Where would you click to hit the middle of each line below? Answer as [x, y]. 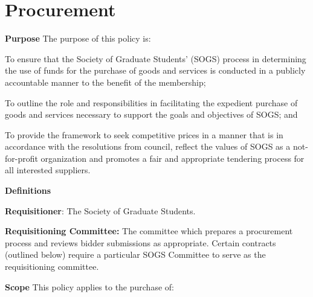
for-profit [21, 158]
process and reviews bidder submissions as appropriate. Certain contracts [140, 242]
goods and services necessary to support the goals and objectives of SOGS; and [151, 114]
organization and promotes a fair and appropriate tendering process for [173, 158]
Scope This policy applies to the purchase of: [89, 286]
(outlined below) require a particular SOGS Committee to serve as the [135, 254]
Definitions [28, 190]
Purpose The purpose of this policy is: [78, 38]
